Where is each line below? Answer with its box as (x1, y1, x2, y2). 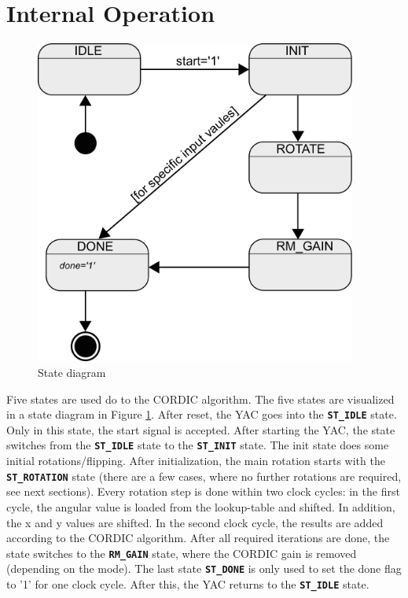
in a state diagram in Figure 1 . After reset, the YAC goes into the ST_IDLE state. (6, 406, 397, 423)
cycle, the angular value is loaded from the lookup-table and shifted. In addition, (6, 498, 395, 515)
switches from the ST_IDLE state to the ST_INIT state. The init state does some (6, 437, 389, 453)
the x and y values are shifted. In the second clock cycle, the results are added (6, 514, 384, 530)
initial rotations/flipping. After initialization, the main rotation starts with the (6, 452, 385, 469)
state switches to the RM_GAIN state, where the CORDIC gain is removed (6, 544, 357, 561)
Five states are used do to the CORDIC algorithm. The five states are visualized (6, 390, 395, 407)
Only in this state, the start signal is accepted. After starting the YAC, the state (6, 421, 395, 437)
